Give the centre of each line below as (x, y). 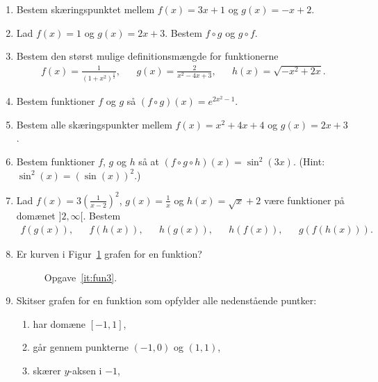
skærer (47, 371)
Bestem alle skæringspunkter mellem (94, 124)
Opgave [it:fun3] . (81, 277)
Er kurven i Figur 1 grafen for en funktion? (109, 254)
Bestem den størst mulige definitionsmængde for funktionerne (147, 56)
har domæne (59, 323)
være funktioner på (304, 200)
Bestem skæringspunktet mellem (85, 9)
